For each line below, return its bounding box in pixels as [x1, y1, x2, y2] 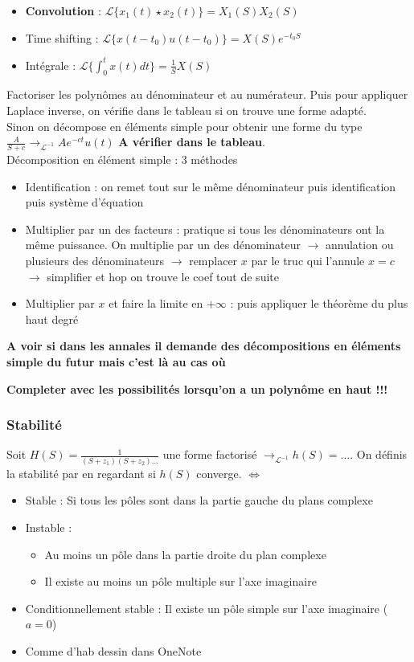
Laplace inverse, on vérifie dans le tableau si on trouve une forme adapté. [6, 102, 367, 119]
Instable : [25, 518, 72, 535]
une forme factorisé [162, 446, 257, 463]
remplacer [189, 252, 238, 269]
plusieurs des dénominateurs [25, 252, 165, 269]
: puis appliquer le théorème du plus [230, 295, 408, 312]
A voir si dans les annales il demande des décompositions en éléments [6, 337, 401, 354]
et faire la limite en [109, 295, 203, 312]
